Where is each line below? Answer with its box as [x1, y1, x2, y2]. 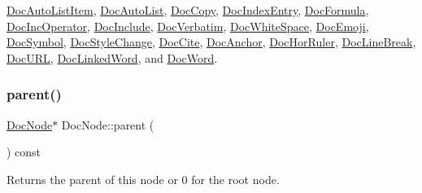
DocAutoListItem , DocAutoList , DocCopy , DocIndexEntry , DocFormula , [7, 2, 369, 18]
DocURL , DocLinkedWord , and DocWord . [7, 49, 218, 66]
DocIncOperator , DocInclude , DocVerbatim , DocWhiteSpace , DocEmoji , [7, 17, 369, 34]
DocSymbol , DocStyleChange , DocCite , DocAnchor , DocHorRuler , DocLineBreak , [7, 33, 416, 50]
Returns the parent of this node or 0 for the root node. [7, 170, 280, 187]
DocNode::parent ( [61, 116, 154, 133]
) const [7, 143, 41, 160]
